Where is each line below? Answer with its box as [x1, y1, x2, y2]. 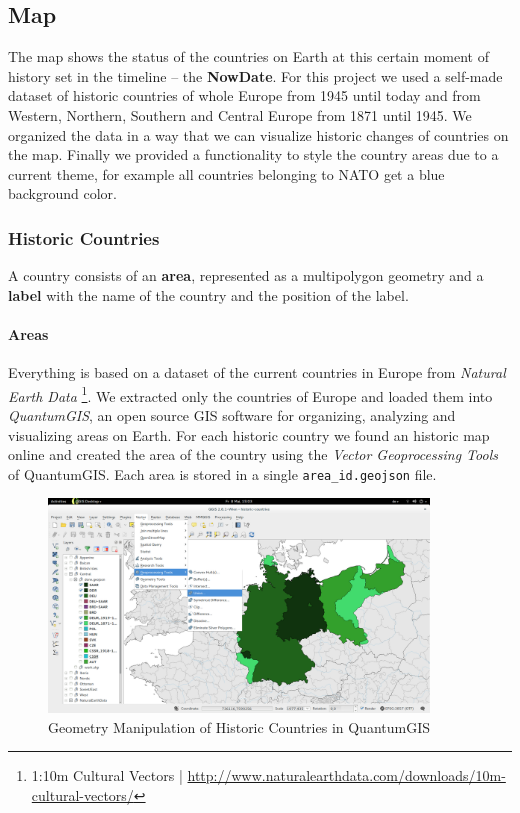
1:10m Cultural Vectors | [31, 765, 183, 786]
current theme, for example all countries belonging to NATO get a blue [8, 163, 445, 184]
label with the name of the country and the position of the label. [8, 284, 409, 305]
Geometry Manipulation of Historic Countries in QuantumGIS [48, 716, 431, 737]
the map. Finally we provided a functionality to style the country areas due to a [8, 144, 499, 165]
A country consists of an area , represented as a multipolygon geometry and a [8, 265, 484, 286]
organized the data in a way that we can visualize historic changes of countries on [8, 124, 509, 145]
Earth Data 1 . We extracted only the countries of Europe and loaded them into [8, 382, 493, 406]
